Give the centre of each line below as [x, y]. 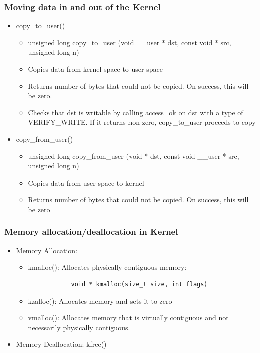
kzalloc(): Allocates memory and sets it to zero [100, 301]
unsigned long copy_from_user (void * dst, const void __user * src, [134, 156]
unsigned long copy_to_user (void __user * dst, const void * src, [129, 42]
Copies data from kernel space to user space [95, 69]
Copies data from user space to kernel [86, 182]
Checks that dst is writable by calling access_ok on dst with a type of [136, 112]
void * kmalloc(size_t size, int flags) [139, 284]
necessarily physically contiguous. [79, 327]
